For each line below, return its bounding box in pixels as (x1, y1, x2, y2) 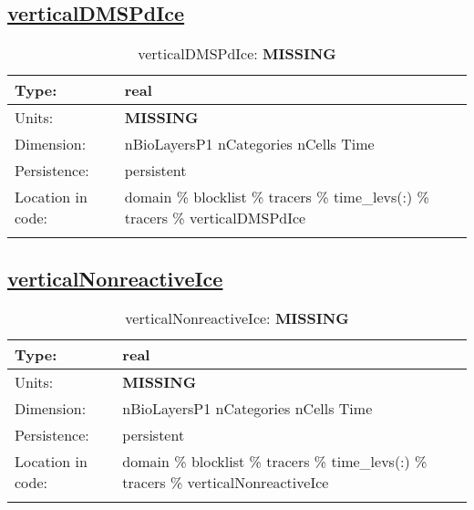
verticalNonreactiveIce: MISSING (125, 307, 349, 329)
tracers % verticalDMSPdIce (124, 207, 306, 229)
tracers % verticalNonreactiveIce (122, 472, 329, 494)
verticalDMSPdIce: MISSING (138, 43, 336, 65)
